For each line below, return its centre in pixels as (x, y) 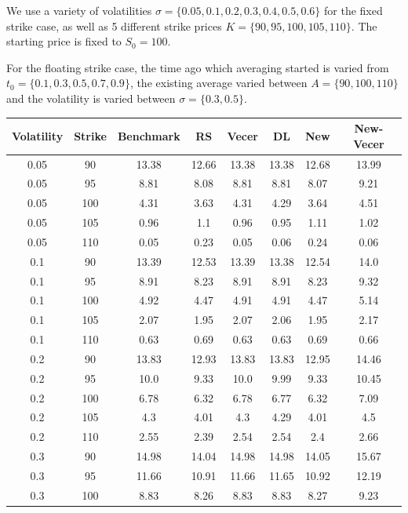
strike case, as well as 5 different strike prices (114, 25)
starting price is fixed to (64, 41)
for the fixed (353, 10)
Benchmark (149, 135)
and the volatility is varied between (91, 98)
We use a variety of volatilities (79, 10)
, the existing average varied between (219, 83)
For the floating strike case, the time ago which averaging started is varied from (198, 67)
